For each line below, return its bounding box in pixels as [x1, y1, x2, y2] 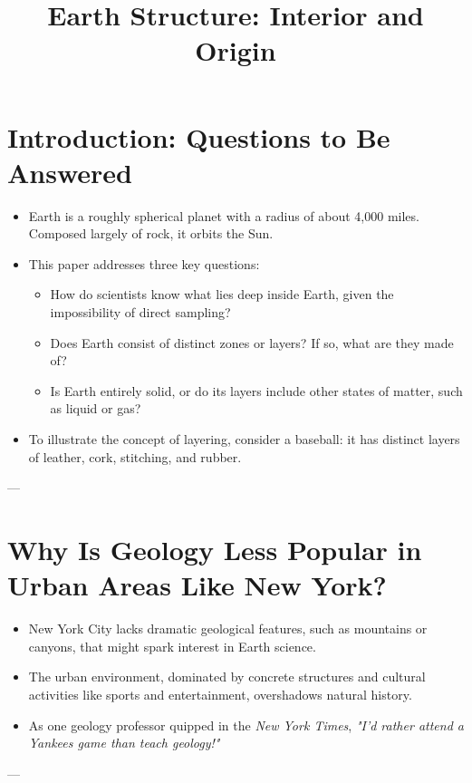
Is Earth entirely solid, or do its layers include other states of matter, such [50, 381, 463, 400]
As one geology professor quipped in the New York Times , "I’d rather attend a [28, 715, 464, 734]
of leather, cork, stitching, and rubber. [28, 447, 242, 466]
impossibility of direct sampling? [50, 303, 231, 322]
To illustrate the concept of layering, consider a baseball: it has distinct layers [28, 430, 460, 449]
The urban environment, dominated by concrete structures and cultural [28, 667, 426, 686]
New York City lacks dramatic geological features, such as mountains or [28, 619, 428, 638]
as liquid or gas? [50, 399, 141, 418]
